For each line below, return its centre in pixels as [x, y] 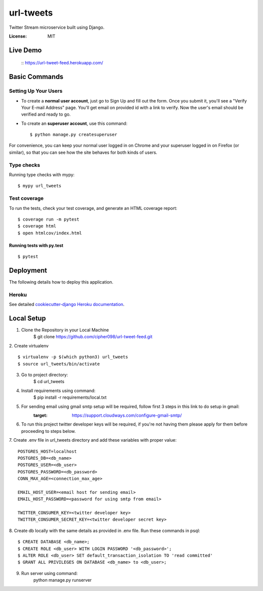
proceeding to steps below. [48, 431]
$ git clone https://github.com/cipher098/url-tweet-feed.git [93, 337]
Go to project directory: [45, 375]
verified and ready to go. [46, 114]
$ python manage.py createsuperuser [74, 135]
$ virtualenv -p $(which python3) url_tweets [73, 357]
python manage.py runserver [63, 580]
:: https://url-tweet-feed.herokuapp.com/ [62, 63]
